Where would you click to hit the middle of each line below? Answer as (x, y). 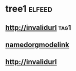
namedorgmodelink (37, 44)
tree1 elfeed (29, 9)
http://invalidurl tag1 (38, 28)
